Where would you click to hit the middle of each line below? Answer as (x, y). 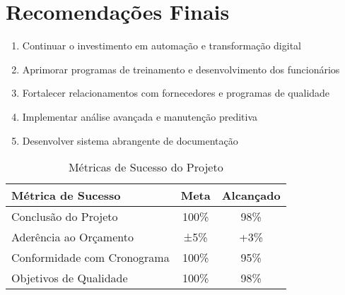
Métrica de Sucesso (66, 195)
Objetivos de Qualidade (70, 278)
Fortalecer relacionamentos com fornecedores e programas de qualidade (176, 93)
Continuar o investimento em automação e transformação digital (162, 46)
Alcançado (251, 195)
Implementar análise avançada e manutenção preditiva (140, 116)
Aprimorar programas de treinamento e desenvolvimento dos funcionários (181, 69)
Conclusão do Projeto (65, 217)
